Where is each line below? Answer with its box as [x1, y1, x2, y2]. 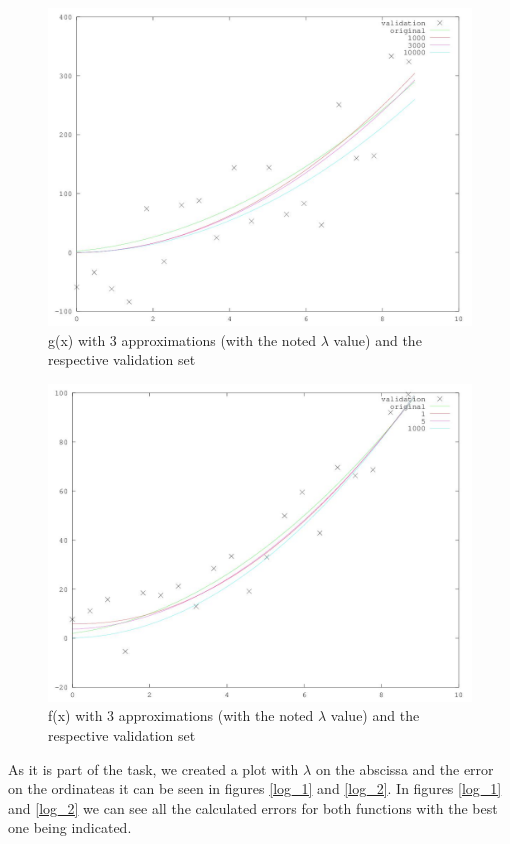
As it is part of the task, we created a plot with [8, 758, 299, 779]
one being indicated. [8, 817, 132, 838]
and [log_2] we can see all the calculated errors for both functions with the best [8, 797, 498, 818]
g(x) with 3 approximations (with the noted [48, 329, 317, 350]
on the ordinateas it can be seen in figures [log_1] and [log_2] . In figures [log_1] [8, 778, 502, 799]
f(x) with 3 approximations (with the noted [48, 705, 314, 726]
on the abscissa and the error [315, 758, 494, 779]
